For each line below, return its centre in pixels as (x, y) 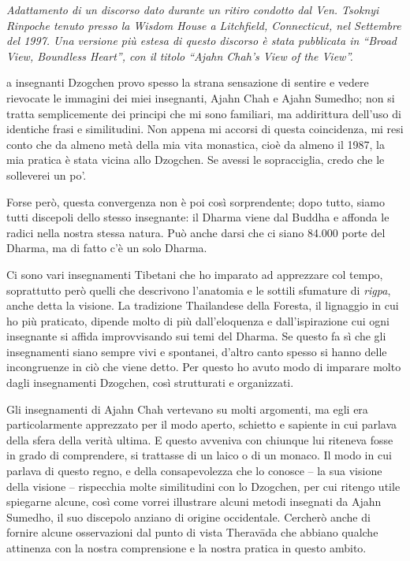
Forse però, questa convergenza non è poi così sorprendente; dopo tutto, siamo (196, 201)
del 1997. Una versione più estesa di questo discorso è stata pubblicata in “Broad (201, 41)
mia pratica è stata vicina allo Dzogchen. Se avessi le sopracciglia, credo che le (196, 160)
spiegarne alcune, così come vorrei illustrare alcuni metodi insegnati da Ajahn (194, 502)
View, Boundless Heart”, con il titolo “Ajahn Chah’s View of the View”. (180, 56)
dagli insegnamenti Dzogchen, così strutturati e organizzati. (150, 383)
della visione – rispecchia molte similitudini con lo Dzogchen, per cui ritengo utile (203, 486)
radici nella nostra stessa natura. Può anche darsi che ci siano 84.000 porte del (196, 232)
